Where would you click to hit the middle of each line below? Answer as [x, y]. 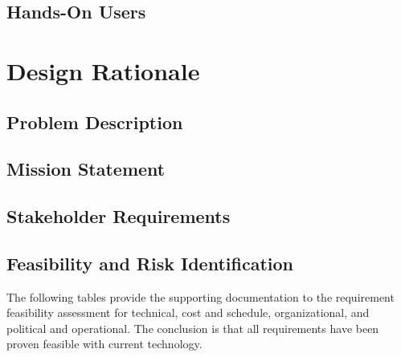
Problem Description [95, 122]
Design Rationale [103, 70]
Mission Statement [86, 169]
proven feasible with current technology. [104, 344]
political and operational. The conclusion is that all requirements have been [193, 328]
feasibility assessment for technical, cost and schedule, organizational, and [188, 312]
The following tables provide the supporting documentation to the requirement [200, 296]
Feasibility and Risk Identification [150, 263]
